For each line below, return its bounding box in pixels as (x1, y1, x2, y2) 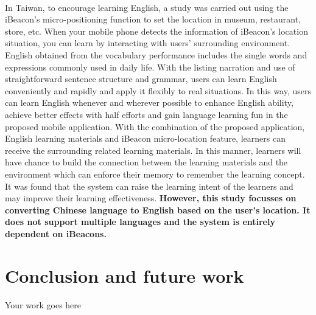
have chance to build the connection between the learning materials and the (5, 156, 288, 168)
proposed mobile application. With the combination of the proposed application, (5, 120, 305, 133)
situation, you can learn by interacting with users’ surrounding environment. (5, 36, 290, 49)
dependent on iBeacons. (5, 227, 107, 240)
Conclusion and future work (5, 263, 244, 288)
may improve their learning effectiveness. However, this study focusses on (5, 192, 297, 204)
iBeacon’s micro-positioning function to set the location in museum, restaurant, (5, 13, 301, 26)
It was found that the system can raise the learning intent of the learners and (5, 179, 293, 192)
